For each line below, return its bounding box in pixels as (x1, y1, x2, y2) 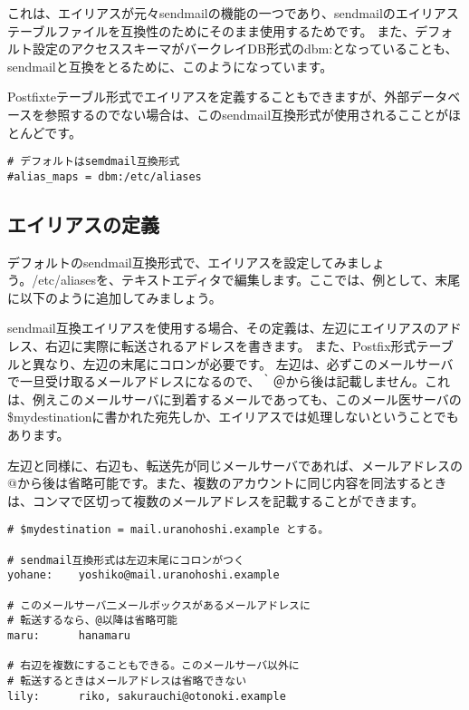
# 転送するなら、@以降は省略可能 (7, 614, 177, 627)
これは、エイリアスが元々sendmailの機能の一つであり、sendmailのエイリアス (7, 4, 459, 22)
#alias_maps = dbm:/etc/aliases (7, 170, 202, 183)
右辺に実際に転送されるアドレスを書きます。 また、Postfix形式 (44, 336, 416, 355)
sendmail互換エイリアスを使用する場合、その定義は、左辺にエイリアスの (7, 318, 436, 337)
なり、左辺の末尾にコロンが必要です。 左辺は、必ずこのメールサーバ (44, 354, 454, 373)
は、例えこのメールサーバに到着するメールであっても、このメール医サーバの (7, 389, 462, 408)
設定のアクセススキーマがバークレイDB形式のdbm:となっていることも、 (32, 39, 458, 58)
